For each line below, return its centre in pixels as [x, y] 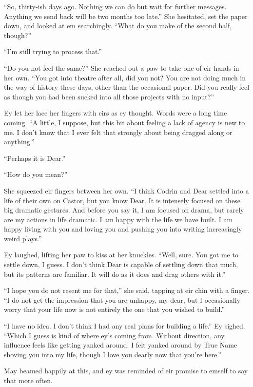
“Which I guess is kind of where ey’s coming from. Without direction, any [114, 335]
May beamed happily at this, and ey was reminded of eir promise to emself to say [126, 371]
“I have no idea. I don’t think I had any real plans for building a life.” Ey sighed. [125, 326]
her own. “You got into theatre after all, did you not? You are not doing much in [125, 77]
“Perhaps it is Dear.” [35, 158]
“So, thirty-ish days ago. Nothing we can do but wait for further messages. [115, 6]
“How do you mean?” [36, 174]
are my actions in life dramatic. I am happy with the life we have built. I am [118, 219]
